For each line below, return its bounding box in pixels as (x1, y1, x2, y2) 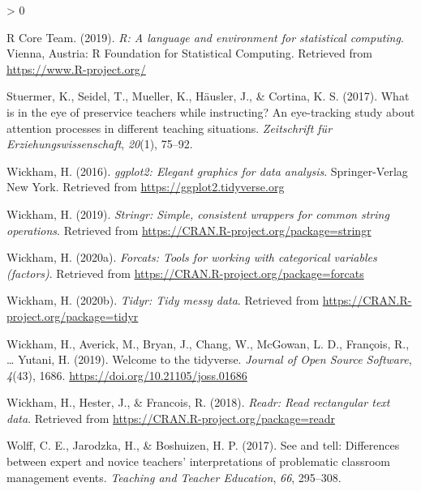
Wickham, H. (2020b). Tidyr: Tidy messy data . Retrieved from (6, 292, 320, 309)
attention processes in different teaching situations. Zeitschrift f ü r (6, 119, 333, 136)
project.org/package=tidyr (6, 307, 139, 324)
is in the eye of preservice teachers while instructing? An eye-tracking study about (6, 103, 415, 120)
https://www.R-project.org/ (6, 60, 146, 77)
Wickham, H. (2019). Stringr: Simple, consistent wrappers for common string (6, 205, 389, 222)
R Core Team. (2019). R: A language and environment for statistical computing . (6, 28, 404, 45)
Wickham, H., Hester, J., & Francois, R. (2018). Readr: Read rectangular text (6, 394, 390, 411)
